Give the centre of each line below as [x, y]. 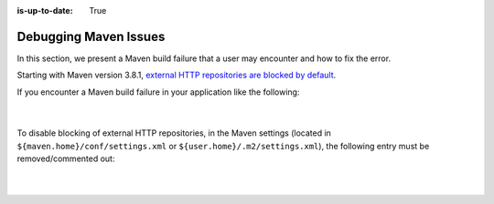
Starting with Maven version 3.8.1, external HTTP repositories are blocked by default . [177, 75]
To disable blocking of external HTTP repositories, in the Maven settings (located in [174, 133]
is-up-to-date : [45, 10]
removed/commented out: [66, 158]
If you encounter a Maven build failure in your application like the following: [158, 92]
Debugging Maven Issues [91, 36]
